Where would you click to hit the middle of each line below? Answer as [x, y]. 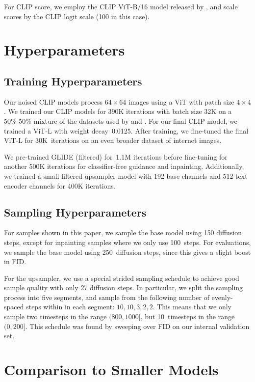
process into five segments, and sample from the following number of [107, 297]
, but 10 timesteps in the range [188, 316]
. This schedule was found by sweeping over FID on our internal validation [137, 326]
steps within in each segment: [70, 307]
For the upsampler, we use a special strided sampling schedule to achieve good [122, 278]
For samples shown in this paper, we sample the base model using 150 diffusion [123, 232]
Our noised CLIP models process [53, 101]
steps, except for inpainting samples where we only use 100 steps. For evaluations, [127, 242]
